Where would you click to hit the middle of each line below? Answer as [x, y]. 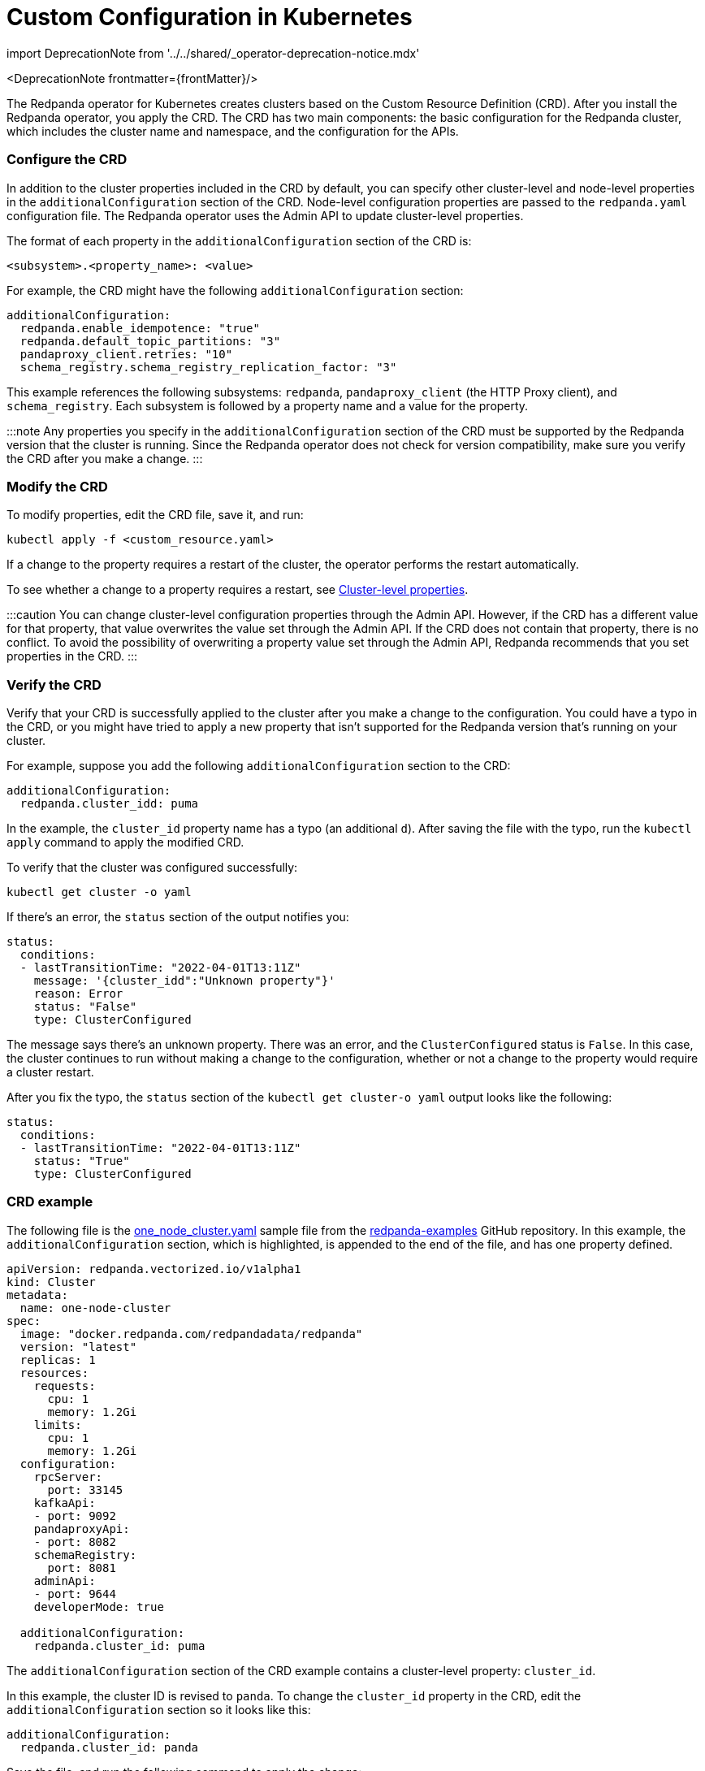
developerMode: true [99, 1606]
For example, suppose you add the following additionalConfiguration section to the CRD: [259, 766]
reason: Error [78, 994]
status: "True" [82, 1161]
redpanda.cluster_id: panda [109, 1747]
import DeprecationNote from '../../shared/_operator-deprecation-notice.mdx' [213, 53]
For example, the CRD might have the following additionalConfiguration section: [235, 290]
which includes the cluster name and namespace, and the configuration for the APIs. [233, 131]
